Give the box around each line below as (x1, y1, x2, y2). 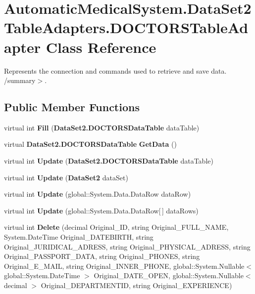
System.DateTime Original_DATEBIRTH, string (4, 232, 153, 242)
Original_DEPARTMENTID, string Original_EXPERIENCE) (41, 280, 232, 291)
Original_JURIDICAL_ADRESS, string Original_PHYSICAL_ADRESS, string (4, 241, 251, 252)
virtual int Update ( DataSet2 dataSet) (4, 172, 128, 182)
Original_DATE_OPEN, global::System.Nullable (94, 270, 244, 281)
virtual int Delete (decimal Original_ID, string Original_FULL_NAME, (4, 222, 229, 232)
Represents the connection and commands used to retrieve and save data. (4, 65, 227, 76)
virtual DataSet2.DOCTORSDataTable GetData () (4, 139, 177, 149)
